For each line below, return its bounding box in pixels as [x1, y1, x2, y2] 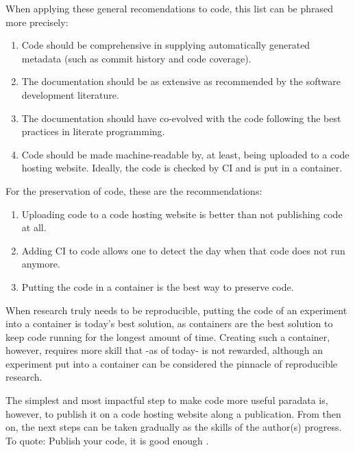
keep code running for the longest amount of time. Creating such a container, [5, 329, 330, 344]
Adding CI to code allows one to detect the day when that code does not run [21, 243, 345, 257]
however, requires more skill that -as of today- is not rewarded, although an [5, 343, 323, 357]
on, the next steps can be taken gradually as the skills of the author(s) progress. [5, 420, 342, 434]
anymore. [21, 257, 60, 271]
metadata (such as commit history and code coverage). [21, 51, 252, 65]
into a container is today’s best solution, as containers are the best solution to [5, 316, 333, 331]
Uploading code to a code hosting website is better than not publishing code [21, 206, 343, 221]
